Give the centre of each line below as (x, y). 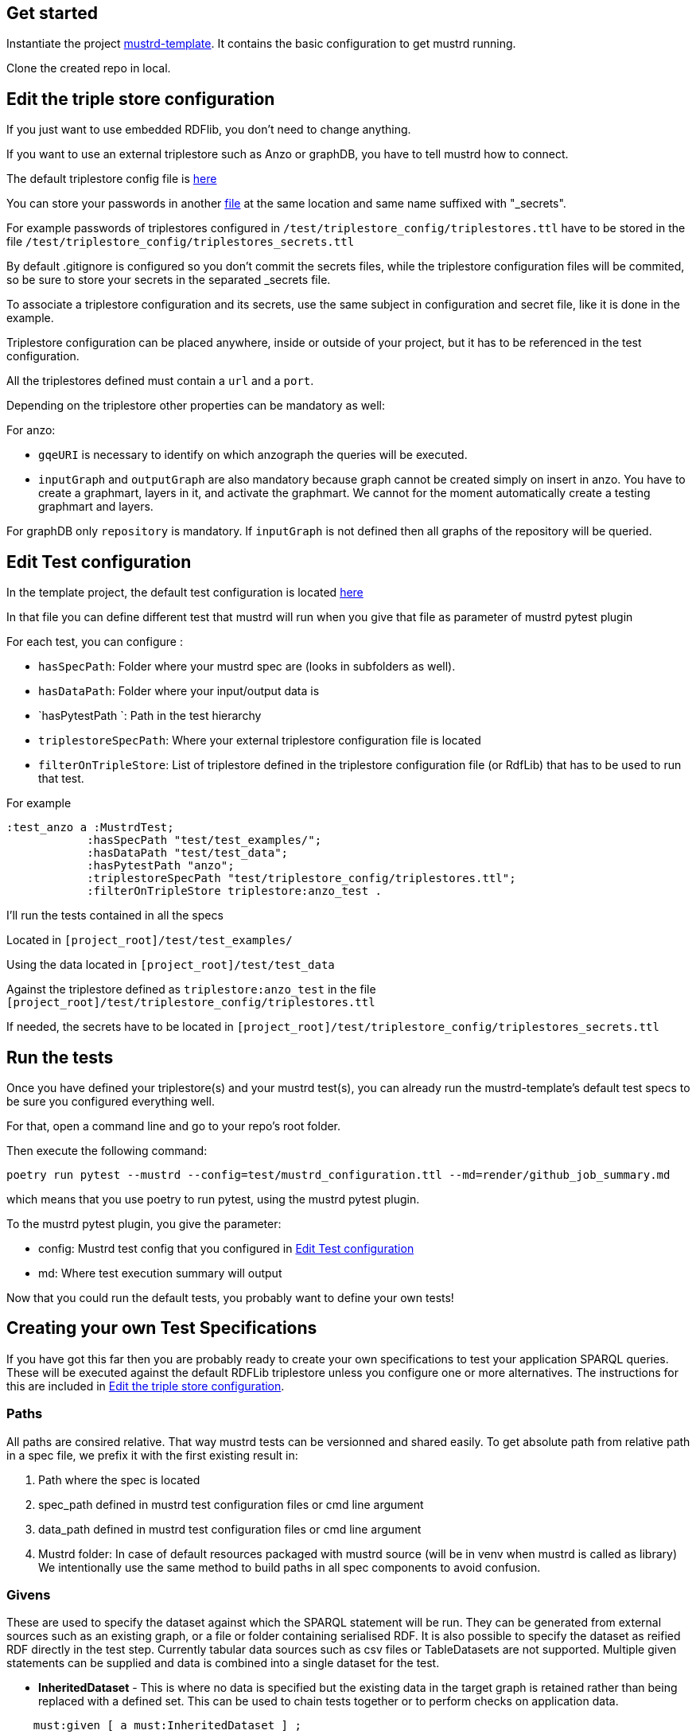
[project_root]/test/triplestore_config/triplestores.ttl (191, 1003)
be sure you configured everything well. (111, 1101)
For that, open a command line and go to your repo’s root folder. (174, 1126)
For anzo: (31, 430)
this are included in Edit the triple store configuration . (146, 1386)
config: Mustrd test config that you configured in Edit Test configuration (226, 1248)
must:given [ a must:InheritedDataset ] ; (167, 1726)
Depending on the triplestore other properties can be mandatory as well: (196, 406)
